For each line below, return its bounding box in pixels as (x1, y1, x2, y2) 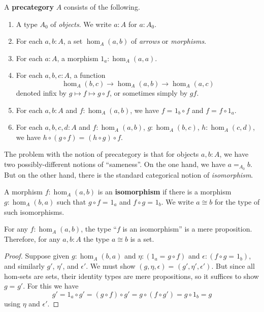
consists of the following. (63, 2, 140, 12)
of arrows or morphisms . (131, 36, 207, 46)
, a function (70, 70, 106, 80)
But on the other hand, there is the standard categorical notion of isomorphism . (4, 169, 253, 180)
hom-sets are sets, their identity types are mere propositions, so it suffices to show (4, 270, 259, 281)
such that (57, 196, 86, 207)
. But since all (211, 260, 255, 271)
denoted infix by (16, 87, 67, 98)
